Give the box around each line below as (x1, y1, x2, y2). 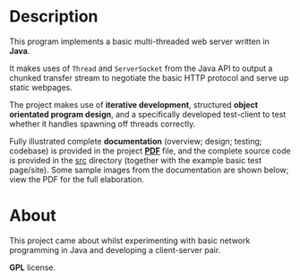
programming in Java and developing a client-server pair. (9, 244, 221, 255)
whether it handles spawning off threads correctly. (9, 118, 196, 129)
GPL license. (9, 262, 56, 273)
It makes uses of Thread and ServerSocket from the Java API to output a (9, 63, 273, 74)
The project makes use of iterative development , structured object (9, 99, 258, 109)
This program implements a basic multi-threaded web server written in (9, 36, 270, 47)
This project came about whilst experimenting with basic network (9, 235, 251, 246)
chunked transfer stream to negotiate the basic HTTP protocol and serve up (9, 72, 289, 83)
